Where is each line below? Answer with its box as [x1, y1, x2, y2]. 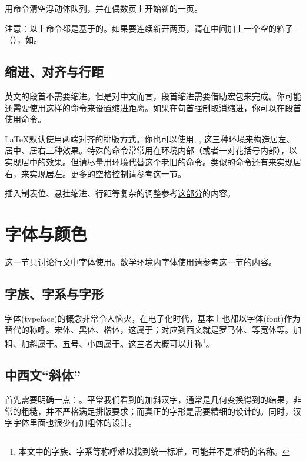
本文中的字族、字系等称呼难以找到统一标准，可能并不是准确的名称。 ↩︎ [18, 445, 290, 457]
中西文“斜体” [5, 366, 81, 384]
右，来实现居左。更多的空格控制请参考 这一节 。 [5, 167, 186, 179]
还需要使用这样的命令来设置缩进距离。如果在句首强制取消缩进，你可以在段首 [5, 101, 301, 113]
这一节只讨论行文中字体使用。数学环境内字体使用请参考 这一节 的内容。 [5, 255, 277, 268]
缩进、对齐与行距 [5, 62, 104, 81]
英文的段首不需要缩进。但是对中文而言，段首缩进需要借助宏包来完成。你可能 [5, 89, 301, 102]
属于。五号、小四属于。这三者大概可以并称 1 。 [37, 335, 214, 349]
